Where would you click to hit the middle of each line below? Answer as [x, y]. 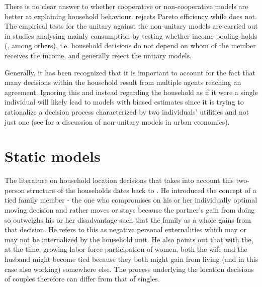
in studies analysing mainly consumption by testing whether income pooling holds [131, 35]
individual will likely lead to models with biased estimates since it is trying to [124, 102]
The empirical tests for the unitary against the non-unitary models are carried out [131, 26]
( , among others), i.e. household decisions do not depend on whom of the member [130, 45]
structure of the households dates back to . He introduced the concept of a [142, 190]
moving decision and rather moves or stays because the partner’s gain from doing [130, 210]
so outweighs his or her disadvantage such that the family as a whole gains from [128, 219]
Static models [53, 156]
